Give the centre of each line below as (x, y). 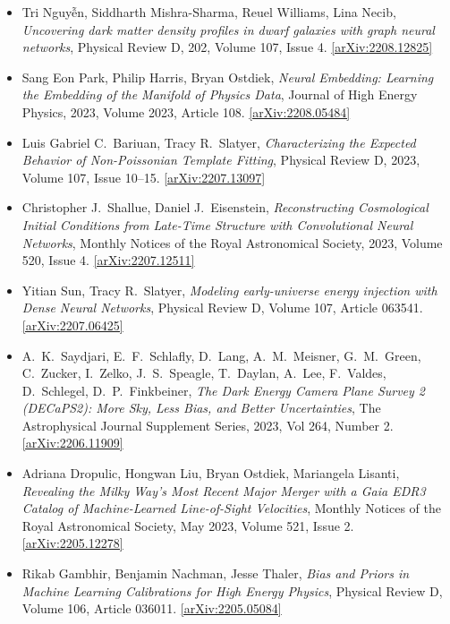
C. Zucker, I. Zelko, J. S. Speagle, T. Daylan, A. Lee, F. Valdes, (204, 373)
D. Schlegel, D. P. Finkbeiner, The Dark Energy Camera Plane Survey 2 (224, 390)
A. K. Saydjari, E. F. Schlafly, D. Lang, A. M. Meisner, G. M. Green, (221, 355)
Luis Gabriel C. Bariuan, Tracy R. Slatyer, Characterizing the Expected (219, 142)
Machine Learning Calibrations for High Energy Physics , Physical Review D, (232, 590)
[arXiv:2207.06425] (72, 325)
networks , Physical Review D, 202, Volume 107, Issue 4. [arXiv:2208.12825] (227, 47)
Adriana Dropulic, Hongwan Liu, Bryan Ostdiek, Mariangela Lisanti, (211, 473)
